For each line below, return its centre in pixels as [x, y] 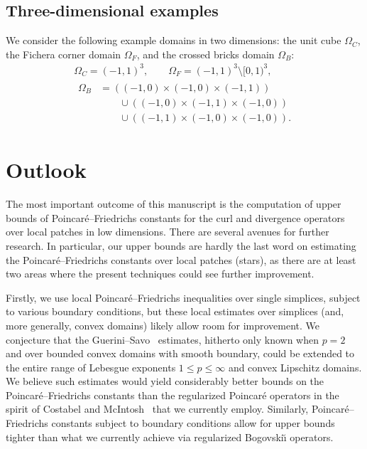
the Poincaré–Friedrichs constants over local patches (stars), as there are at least [181, 259]
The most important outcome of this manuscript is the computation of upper [174, 204]
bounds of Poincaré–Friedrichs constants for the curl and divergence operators [175, 217]
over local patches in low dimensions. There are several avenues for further [168, 232]
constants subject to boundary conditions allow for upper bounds [193, 423]
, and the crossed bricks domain [206, 54]
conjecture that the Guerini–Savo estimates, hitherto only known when [163, 339]
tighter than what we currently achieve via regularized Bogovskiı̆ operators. [170, 437]
